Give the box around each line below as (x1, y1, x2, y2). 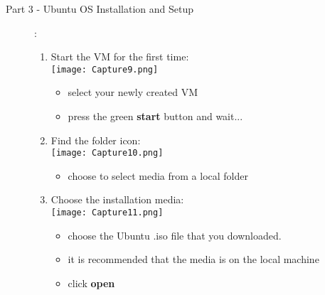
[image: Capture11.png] (50, 208, 164, 218)
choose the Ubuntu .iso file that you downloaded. (68, 227, 282, 242)
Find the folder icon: (50, 132, 141, 147)
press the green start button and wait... (68, 109, 243, 124)
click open (68, 275, 115, 290)
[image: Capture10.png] (50, 148, 164, 159)
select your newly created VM (68, 85, 198, 100)
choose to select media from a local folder (68, 168, 248, 183)
